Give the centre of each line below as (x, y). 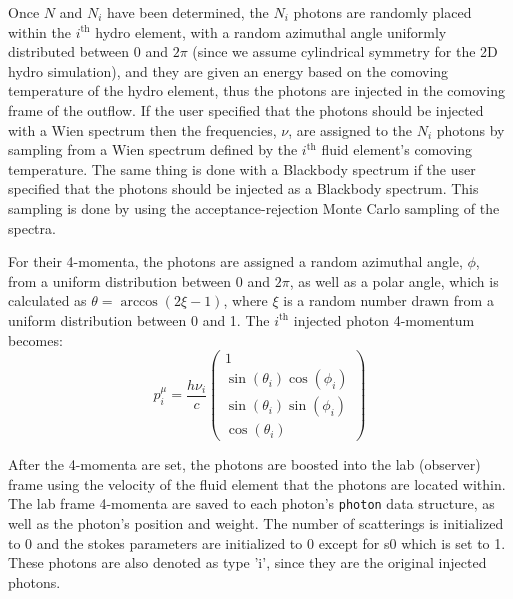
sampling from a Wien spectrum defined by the (153, 149)
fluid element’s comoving (396, 149)
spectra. (32, 227)
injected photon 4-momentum (384, 319)
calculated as (47, 300)
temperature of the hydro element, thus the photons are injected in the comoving (256, 90)
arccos (139, 302)
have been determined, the (188, 12)
